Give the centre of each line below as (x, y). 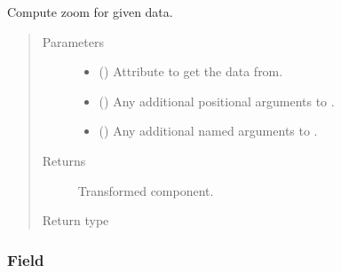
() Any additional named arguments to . (208, 131)
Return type (75, 220)
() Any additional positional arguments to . (217, 101)
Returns (64, 160)
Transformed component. (146, 190)
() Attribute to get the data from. (191, 71)
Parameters (73, 41)
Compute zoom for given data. (90, 12)
